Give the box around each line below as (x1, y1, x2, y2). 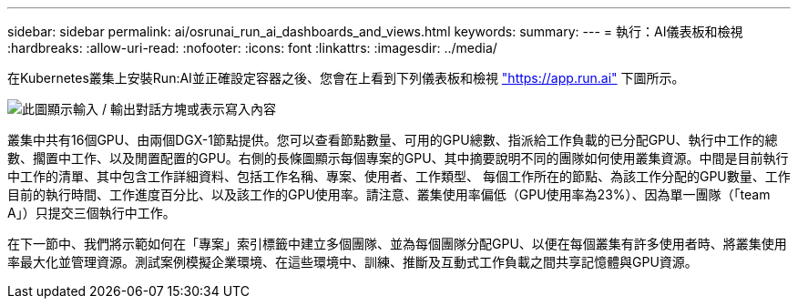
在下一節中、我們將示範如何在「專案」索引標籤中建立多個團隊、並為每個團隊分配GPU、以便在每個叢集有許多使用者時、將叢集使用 (7, 236, 787, 251)
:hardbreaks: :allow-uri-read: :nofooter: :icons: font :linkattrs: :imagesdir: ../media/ (7, 40, 497, 56)
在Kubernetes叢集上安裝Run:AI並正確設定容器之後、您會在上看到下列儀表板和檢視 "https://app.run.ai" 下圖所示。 (7, 70, 685, 86)
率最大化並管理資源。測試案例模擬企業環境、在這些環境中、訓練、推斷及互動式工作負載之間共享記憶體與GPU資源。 (7, 254, 698, 270)
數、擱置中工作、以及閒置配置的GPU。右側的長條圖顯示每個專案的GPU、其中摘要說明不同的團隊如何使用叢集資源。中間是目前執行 (7, 150, 789, 166)
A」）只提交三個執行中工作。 (7, 205, 176, 220)
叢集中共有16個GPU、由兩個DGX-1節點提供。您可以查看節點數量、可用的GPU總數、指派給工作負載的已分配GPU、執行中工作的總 (7, 132, 778, 148)
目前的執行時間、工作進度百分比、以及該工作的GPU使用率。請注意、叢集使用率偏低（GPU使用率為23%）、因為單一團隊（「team (7, 187, 771, 202)
